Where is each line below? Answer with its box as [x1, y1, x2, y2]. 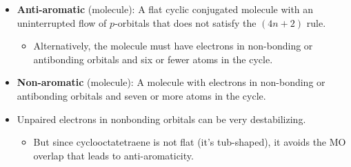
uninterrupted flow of [17, 15, 107, 30]
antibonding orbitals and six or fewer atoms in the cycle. [33, 52, 273, 66]
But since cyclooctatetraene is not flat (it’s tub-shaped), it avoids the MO [33, 135, 346, 149]
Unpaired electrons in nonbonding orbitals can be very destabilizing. [17, 111, 306, 126]
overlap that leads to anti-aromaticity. [33, 148, 194, 162]
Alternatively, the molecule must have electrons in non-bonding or [33, 38, 313, 53]
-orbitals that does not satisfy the [114, 15, 257, 30]
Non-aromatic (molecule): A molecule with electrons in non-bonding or [17, 75, 325, 89]
